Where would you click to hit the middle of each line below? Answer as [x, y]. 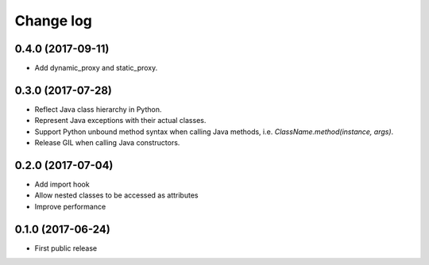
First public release [66, 248]
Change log [54, 21]
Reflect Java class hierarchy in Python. [98, 109]
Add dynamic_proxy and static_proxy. [96, 68]
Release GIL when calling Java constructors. [107, 143]
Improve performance [70, 206]
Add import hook [62, 184]
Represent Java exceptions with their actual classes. [120, 121]
